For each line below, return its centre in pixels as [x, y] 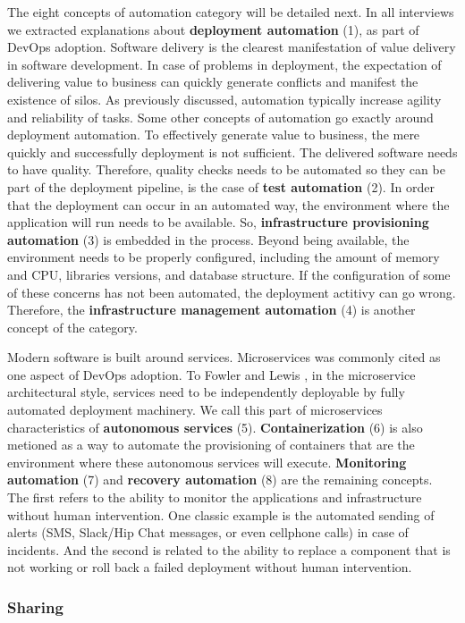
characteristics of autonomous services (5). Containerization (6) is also [215, 427]
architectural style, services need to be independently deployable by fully [206, 392]
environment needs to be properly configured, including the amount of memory [224, 257]
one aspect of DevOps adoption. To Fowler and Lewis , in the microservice [211, 374]
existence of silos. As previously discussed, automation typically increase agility [224, 99]
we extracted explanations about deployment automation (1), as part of [213, 29]
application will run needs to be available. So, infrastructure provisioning [218, 222]
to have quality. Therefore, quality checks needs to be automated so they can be [226, 169]
